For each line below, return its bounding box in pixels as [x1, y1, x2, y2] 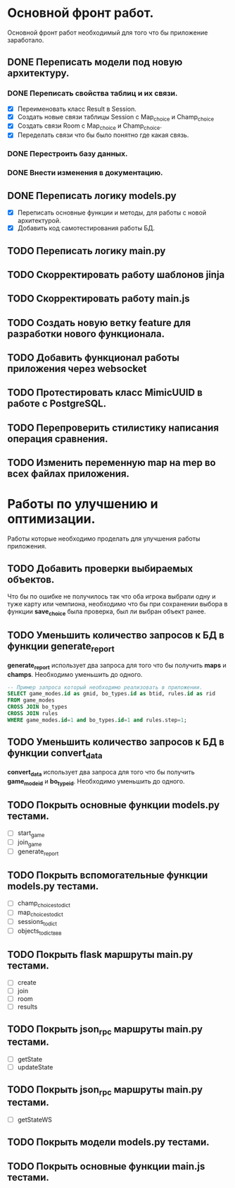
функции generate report [7, 640, 115, 654]
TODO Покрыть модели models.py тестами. [7, 1136, 210, 1148]
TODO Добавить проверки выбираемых [7, 563, 193, 575]
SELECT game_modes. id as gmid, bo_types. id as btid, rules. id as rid [7, 690, 216, 697]
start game [17, 829, 45, 839]
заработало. [7, 35, 44, 44]
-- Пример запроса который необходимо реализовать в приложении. [7, 683, 203, 691]
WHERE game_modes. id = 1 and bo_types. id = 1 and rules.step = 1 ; [7, 716, 188, 724]
